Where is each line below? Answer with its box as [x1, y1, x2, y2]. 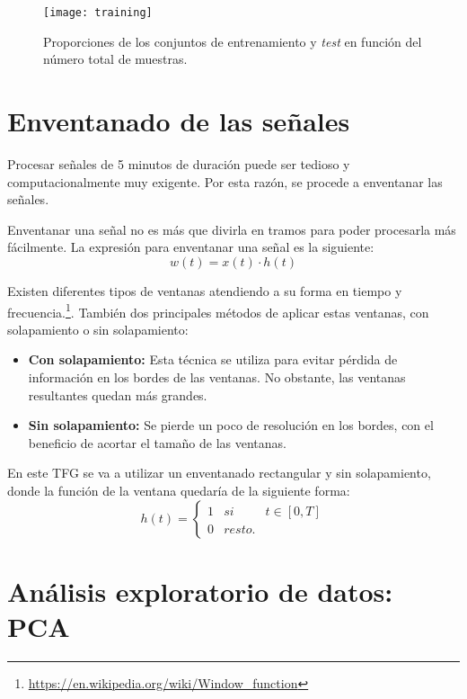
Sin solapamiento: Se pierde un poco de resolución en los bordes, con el [28, 416, 434, 435]
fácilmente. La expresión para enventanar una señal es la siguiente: [7, 237, 374, 256]
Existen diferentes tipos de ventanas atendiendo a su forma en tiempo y [7, 281, 402, 300]
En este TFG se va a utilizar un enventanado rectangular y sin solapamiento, [7, 463, 431, 482]
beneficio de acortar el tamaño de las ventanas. [28, 433, 287, 452]
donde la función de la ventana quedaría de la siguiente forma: [7, 480, 350, 499]
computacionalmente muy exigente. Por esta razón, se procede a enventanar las [7, 172, 443, 191]
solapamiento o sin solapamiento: [7, 319, 189, 338]
